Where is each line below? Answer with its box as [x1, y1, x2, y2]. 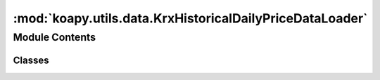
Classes [13, 54, 49, 66]
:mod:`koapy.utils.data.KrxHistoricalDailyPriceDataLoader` [13, 11, 368, 26]
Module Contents [13, 31, 96, 44]
